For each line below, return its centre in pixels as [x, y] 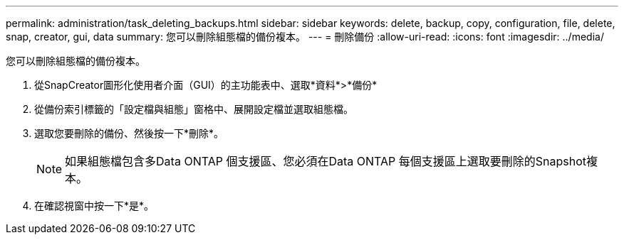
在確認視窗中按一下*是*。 [94, 206]
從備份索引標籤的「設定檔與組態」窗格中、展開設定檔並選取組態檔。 [194, 109]
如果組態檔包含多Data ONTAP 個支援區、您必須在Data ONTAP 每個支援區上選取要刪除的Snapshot [326, 161]
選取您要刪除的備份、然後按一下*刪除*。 [129, 133]
